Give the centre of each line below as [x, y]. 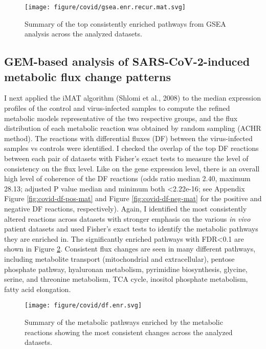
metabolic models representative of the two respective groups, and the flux [121, 118]
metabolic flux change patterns [88, 76]
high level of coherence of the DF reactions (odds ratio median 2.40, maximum [127, 178]
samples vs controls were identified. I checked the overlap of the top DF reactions [131, 148]
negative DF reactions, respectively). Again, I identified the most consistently [126, 208]
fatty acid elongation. [38, 289]
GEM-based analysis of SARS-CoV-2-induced [127, 61]
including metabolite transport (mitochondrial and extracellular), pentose [119, 258]
